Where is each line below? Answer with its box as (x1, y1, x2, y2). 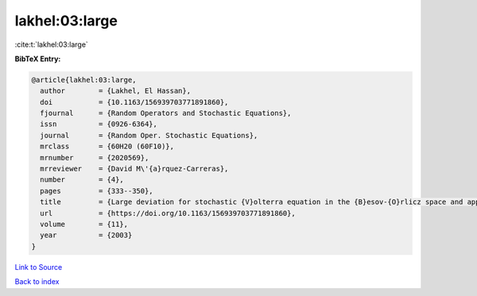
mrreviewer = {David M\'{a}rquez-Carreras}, (40, 164, 229, 174)
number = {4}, (40, 175, 125, 184)
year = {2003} (40, 231, 133, 240)
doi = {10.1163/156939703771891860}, (40, 98, 229, 106)
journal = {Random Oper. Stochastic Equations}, (40, 131, 258, 140)
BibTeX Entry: (14, 54, 61, 63)
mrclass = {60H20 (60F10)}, (40, 142, 175, 151)
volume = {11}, (40, 220, 129, 229)
